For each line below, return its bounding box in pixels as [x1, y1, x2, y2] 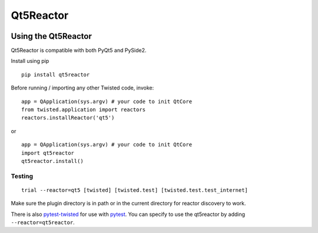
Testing [11, 172, 34, 180]
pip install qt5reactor [21, 71, 90, 78]
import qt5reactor [21, 149, 75, 156]
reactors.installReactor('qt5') [21, 115, 115, 121]
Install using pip [11, 58, 49, 65]
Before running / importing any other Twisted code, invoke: [11, 84, 154, 91]
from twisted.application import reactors [21, 106, 146, 113]
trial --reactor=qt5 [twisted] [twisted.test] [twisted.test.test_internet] [21, 187, 249, 194]
